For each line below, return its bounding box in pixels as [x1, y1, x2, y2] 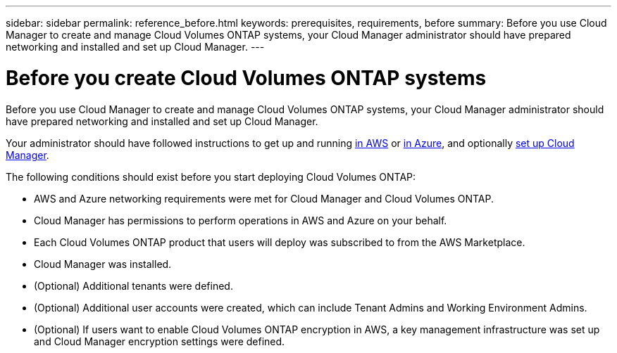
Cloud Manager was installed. [34, 257, 172, 270]
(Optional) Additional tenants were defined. [34, 279, 233, 292]
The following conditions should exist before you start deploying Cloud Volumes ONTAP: [6, 170, 416, 183]
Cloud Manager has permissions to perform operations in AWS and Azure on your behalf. [34, 214, 447, 226]
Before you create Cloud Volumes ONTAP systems [6, 65, 487, 90]
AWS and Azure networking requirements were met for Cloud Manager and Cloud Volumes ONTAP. [34, 192, 494, 205]
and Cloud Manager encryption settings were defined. [34, 335, 285, 347]
